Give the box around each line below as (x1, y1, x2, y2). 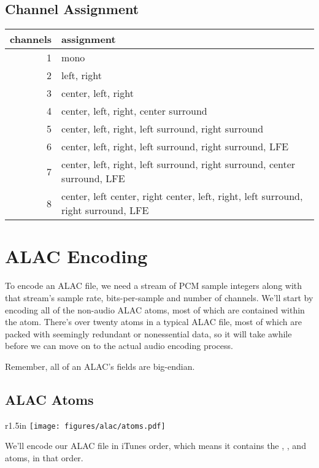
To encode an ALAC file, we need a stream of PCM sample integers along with (5, 279, 302, 292)
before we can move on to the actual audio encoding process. (5, 339, 233, 352)
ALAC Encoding (5, 244, 148, 269)
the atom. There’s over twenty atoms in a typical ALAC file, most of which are (5, 315, 302, 328)
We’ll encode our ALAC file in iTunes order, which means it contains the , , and (5, 439, 306, 452)
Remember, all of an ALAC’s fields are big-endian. (5, 359, 195, 372)
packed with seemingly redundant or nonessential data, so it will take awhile (5, 327, 292, 340)
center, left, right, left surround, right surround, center (61, 157, 296, 172)
